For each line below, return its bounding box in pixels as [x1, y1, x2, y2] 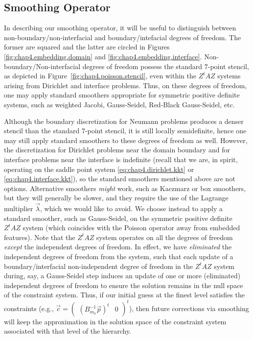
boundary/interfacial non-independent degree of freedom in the [4, 261, 193, 271]
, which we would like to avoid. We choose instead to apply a [40, 203, 223, 214]
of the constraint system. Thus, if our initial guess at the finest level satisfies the [4, 290, 245, 300]
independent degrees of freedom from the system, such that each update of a [4, 251, 233, 262]
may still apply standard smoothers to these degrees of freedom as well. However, [4, 135, 248, 145]
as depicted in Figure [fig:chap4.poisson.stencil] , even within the [4, 71, 196, 81]
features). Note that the [4, 232, 75, 242]
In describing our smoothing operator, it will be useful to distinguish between [4, 23, 236, 33]
